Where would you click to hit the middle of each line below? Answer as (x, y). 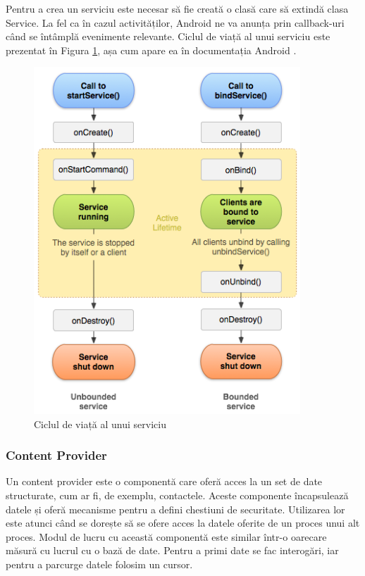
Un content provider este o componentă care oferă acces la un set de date (164, 481)
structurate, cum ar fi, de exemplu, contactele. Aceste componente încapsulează (177, 495)
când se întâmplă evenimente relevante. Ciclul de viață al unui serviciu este (168, 36)
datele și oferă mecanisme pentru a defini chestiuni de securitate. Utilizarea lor (175, 509)
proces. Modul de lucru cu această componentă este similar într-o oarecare (166, 536)
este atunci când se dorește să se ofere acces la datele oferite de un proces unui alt (183, 523)
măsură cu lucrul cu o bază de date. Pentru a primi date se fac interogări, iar (172, 550)
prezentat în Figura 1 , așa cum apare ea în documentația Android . (151, 50)
